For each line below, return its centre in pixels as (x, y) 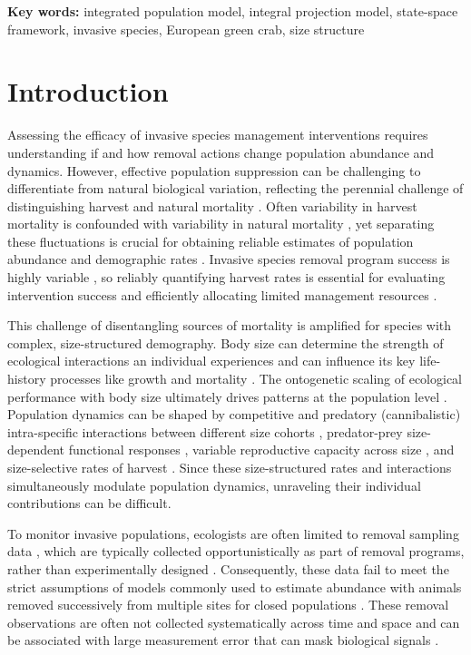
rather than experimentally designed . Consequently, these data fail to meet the (228, 568)
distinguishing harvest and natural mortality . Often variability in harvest (212, 205)
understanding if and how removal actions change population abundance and (221, 152)
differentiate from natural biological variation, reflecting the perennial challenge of (235, 188)
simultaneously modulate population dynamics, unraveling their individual (214, 485)
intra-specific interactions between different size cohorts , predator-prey (205, 431)
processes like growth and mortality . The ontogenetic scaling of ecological (256, 379)
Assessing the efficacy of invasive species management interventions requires (218, 135)
